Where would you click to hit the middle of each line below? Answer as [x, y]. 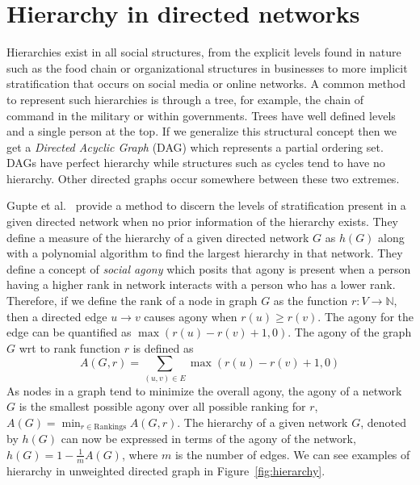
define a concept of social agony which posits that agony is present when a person [209, 268]
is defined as [163, 347]
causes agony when [191, 316]
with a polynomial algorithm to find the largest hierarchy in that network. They [205, 253]
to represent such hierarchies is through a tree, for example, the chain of [185, 99]
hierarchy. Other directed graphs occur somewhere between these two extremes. [203, 178]
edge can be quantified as [69, 332]
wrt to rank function [70, 347]
